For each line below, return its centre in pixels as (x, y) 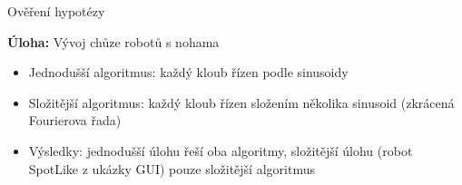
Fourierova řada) (75, 120)
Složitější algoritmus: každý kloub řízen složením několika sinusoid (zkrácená (241, 102)
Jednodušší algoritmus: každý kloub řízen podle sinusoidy (188, 72)
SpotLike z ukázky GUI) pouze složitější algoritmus (172, 168)
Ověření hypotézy (56, 11)
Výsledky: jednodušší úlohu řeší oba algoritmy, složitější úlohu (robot (221, 150)
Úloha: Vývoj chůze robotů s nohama (113, 41)
